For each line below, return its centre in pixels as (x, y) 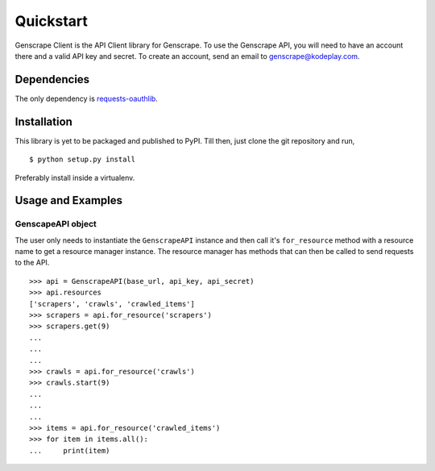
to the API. (32, 263)
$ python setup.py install (83, 160)
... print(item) (70, 450)
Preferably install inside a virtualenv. (75, 177)
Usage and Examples (69, 200)
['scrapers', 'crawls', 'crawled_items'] (112, 304)
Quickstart (52, 21)
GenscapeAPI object (56, 224)
